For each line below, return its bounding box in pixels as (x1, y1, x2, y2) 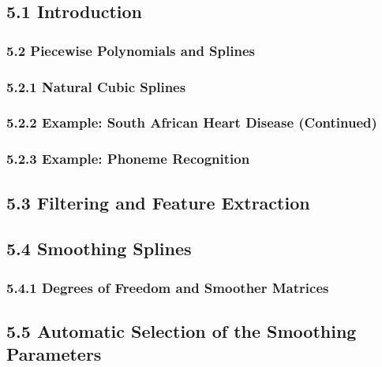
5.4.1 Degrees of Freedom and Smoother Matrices (6, 277, 329, 297)
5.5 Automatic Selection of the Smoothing (6, 318, 357, 343)
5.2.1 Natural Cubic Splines (6, 76, 186, 96)
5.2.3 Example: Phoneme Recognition (6, 149, 250, 169)
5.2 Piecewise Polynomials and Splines (6, 40, 255, 60)
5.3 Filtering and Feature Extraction (6, 190, 310, 214)
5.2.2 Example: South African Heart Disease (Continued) (6, 113, 377, 132)
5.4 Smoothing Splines (6, 236, 192, 261)
